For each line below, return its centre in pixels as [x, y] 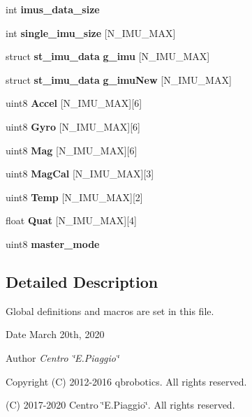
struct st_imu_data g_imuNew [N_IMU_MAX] [119, 79]
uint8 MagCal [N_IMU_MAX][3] [80, 174]
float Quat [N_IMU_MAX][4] [72, 220]
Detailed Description [82, 281]
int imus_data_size [53, 9]
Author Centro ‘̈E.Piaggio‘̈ [62, 357]
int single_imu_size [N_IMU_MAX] [91, 32]
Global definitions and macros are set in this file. [110, 310]
